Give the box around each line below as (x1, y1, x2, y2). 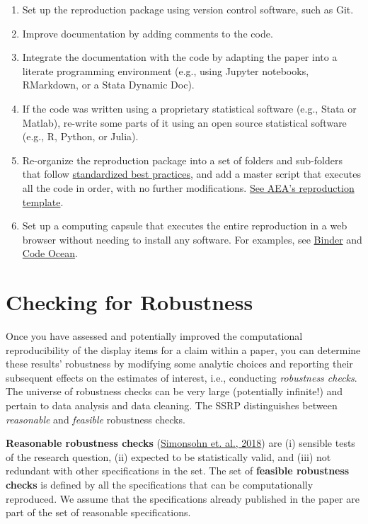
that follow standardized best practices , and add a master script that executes (22, 166, 361, 181)
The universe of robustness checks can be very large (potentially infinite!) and (6, 384, 343, 399)
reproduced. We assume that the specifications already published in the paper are (6, 491, 360, 506)
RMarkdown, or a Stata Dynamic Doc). (22, 77, 195, 92)
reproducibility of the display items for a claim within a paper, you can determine (6, 342, 361, 357)
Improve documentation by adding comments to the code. (22, 25, 273, 40)
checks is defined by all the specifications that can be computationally (6, 477, 314, 491)
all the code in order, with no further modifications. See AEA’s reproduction (22, 180, 355, 195)
